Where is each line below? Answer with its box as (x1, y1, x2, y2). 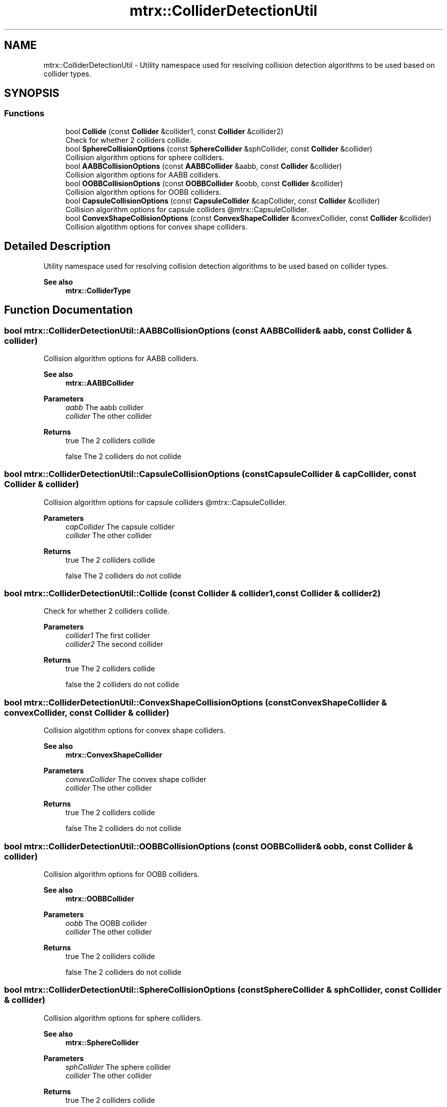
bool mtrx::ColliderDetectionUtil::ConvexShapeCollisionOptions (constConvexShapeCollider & (4, 697, 387, 708)
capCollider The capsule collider (65, 522, 175, 531)
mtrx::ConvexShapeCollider (65, 750, 162, 760)
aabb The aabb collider (65, 402, 144, 412)
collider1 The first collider (65, 631, 151, 640)
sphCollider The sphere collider (65, 1062, 171, 1071)
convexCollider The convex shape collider (65, 775, 207, 784)
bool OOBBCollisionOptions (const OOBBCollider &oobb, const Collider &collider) (65, 179, 343, 188)
